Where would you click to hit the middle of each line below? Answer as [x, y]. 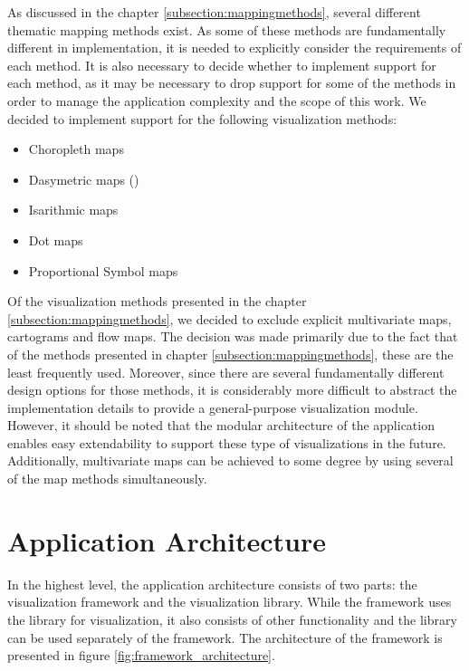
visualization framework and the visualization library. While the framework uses [230, 602]
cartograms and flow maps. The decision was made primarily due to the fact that [233, 336]
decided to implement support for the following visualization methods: [202, 118]
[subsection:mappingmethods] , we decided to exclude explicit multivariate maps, [230, 318]
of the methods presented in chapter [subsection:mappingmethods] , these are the [230, 354]
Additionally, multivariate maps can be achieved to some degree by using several [230, 460]
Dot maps [56, 240]
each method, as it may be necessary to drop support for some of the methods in [232, 83]
